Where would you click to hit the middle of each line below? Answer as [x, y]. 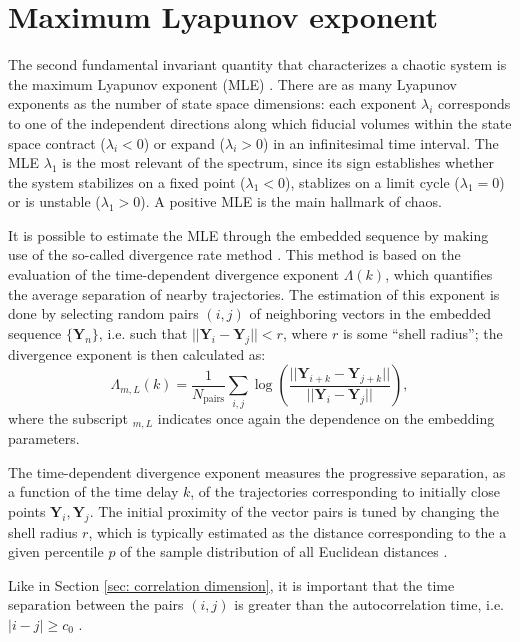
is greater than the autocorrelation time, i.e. [369, 604]
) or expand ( [184, 142]
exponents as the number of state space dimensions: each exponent [212, 103]
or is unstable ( [54, 201]
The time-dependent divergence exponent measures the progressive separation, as [257, 471]
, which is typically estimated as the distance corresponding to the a [297, 531]
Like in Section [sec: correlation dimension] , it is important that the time [231, 584]
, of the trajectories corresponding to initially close [345, 491]
